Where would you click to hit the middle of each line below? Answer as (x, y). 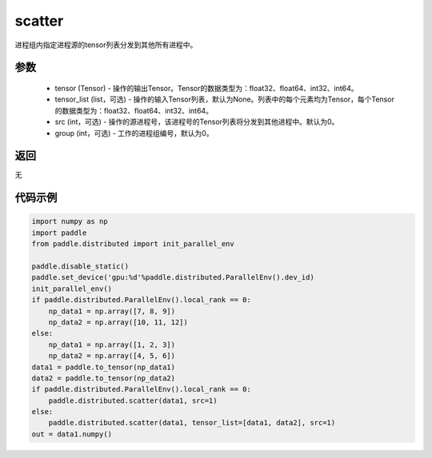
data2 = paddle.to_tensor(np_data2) (104, 378)
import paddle (59, 233)
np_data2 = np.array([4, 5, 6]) (112, 356)
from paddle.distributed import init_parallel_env (133, 244)
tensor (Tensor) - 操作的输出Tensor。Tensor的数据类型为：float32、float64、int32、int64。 (207, 88)
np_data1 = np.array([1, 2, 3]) (112, 344)
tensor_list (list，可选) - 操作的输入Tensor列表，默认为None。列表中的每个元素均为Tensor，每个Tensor (225, 99)
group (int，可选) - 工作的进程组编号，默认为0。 (134, 133)
